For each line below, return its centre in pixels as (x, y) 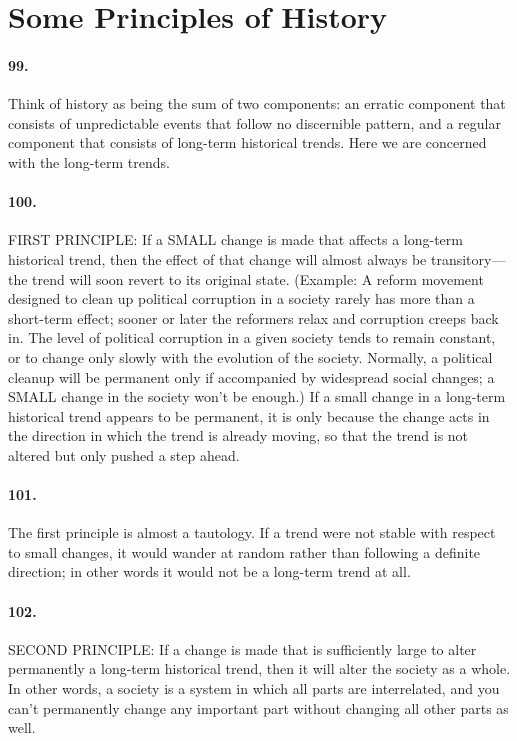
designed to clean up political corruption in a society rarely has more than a (241, 298)
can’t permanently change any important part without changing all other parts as (258, 707)
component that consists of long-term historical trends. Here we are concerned (247, 142)
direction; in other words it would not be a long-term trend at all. (209, 571)
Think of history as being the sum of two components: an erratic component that (257, 103)
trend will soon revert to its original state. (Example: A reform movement (258, 278)
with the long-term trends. (89, 161)
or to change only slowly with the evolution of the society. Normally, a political (250, 356)
